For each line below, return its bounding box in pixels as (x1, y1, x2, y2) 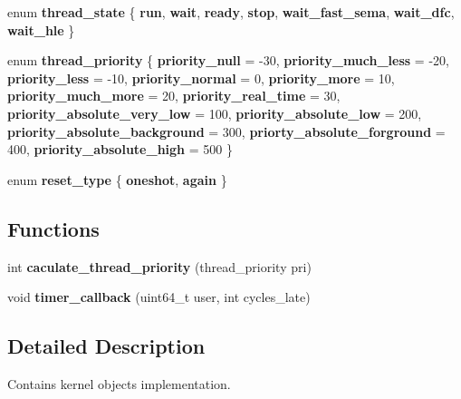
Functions (7, 214, 100, 242)
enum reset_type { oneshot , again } (7, 170, 227, 189)
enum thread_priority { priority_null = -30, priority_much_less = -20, (7, 51, 449, 70)
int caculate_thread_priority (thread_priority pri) (7, 257, 312, 276)
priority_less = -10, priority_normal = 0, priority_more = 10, (7, 68, 395, 87)
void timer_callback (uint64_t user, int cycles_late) (7, 287, 311, 307)
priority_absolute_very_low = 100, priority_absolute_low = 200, (7, 103, 422, 122)
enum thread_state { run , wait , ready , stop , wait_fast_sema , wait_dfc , (7, 3, 455, 21)
